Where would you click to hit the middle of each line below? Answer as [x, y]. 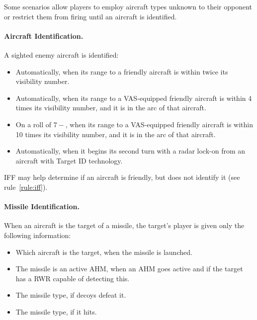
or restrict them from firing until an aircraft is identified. [90, 16]
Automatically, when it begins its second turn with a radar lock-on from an [130, 151]
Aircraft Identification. [44, 36]
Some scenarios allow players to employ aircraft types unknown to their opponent [128, 6]
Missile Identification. [42, 206]
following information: [38, 235]
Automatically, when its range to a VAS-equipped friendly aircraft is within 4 [134, 98]
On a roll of [34, 124]
